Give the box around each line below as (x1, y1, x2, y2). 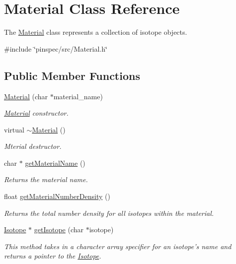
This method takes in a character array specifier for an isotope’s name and (4, 241, 232, 251)
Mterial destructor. (4, 141, 62, 151)
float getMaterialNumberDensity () (4, 191, 110, 201)
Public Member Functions (4, 67, 140, 83)
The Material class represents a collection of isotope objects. (4, 27, 187, 37)
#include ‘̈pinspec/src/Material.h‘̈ (4, 43, 107, 54)
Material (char (4, 91, 48, 101)
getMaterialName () (25, 157, 85, 168)
